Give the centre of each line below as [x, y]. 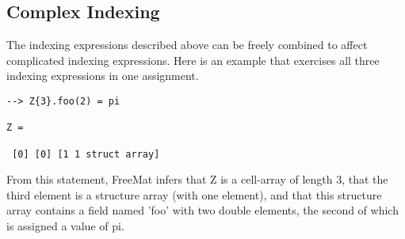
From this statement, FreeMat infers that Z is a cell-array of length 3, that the [197, 179]
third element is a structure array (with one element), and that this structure [194, 194]
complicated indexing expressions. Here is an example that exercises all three [193, 60]
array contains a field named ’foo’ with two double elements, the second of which [202, 210]
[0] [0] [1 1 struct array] [86, 154]
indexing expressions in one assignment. [103, 76]
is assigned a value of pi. [65, 226]
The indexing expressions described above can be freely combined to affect [187, 45]
